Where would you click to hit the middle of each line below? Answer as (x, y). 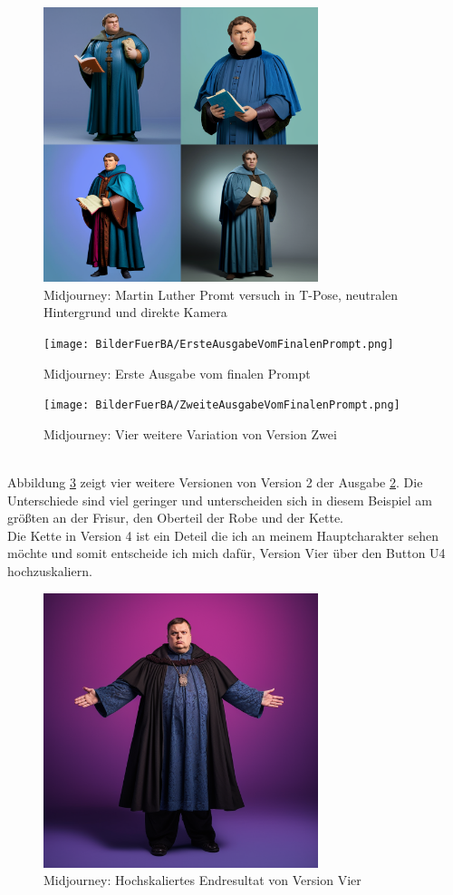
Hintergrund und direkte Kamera (135, 312)
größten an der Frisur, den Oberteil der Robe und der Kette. (175, 518)
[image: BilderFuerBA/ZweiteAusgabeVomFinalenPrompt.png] (222, 405)
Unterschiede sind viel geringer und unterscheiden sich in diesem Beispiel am (220, 500)
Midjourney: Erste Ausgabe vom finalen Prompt (177, 373)
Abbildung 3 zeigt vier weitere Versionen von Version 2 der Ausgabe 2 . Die (215, 482)
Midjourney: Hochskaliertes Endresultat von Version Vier (202, 880)
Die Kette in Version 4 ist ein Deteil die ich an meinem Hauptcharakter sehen (223, 535)
